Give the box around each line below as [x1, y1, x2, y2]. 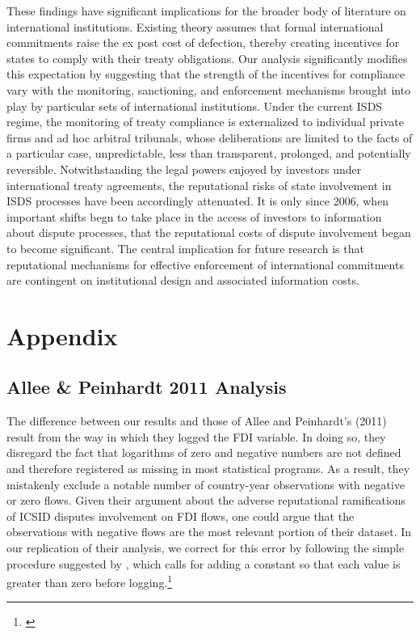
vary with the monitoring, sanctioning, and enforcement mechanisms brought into [6, 81, 411, 98]
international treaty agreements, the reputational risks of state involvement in [6, 176, 392, 193]
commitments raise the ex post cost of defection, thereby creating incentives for [6, 34, 400, 51]
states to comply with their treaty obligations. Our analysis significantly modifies [6, 49, 408, 66]
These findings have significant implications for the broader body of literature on [6, 2, 406, 19]
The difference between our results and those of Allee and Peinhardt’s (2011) [6, 412, 387, 429]
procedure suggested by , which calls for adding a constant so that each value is [6, 555, 401, 572]
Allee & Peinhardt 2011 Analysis [6, 374, 287, 399]
